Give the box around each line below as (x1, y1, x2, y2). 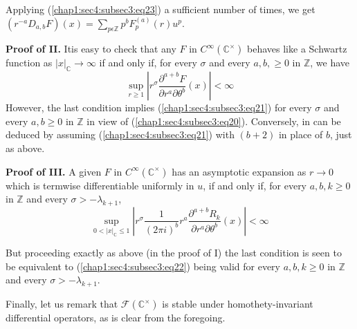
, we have (310, 55, 350, 70)
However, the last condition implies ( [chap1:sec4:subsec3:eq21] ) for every (6, 100, 312, 115)
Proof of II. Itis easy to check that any (6, 41, 176, 56)
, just (329, 127, 352, 142)
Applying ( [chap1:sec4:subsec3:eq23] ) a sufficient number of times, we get (6, 2, 315, 16)
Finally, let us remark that (6, 297, 118, 311)
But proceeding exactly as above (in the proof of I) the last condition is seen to (6, 245, 342, 260)
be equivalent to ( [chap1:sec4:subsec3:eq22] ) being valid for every (6, 258, 280, 273)
